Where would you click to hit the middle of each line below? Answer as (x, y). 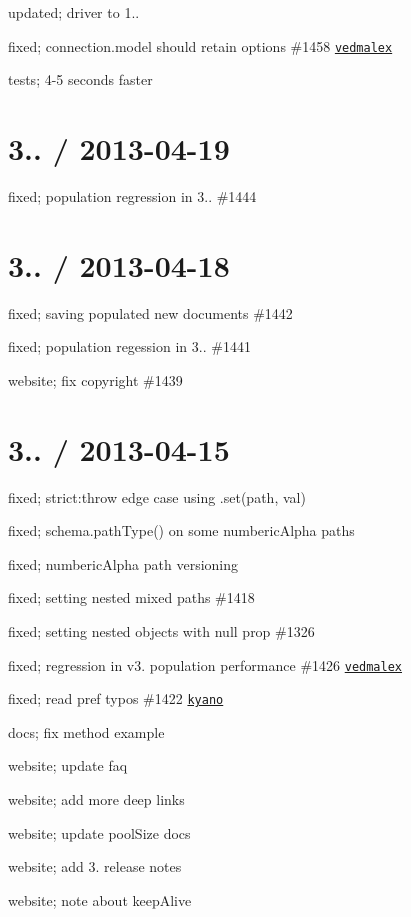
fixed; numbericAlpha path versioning (123, 563)
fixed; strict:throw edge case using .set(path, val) (157, 496)
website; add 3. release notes (95, 866)
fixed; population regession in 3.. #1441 (129, 346)
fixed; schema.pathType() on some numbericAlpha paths (181, 530)
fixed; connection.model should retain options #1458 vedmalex (200, 45)
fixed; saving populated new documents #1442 (150, 312)
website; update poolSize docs (99, 832)
